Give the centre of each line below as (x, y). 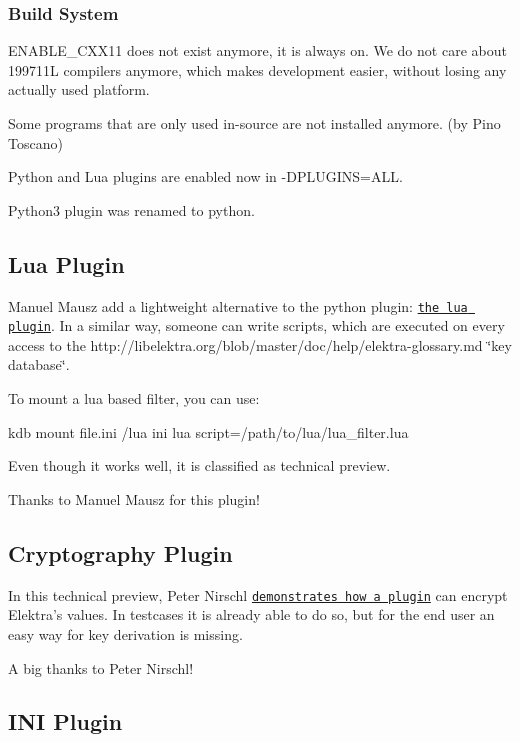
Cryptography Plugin (120, 552)
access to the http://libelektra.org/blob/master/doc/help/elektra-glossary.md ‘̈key (260, 344)
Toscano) (35, 142)
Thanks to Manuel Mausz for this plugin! (134, 498)
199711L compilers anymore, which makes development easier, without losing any (257, 69)
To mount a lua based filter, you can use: (134, 398)
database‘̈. (39, 364)
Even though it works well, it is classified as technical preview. (199, 465)
